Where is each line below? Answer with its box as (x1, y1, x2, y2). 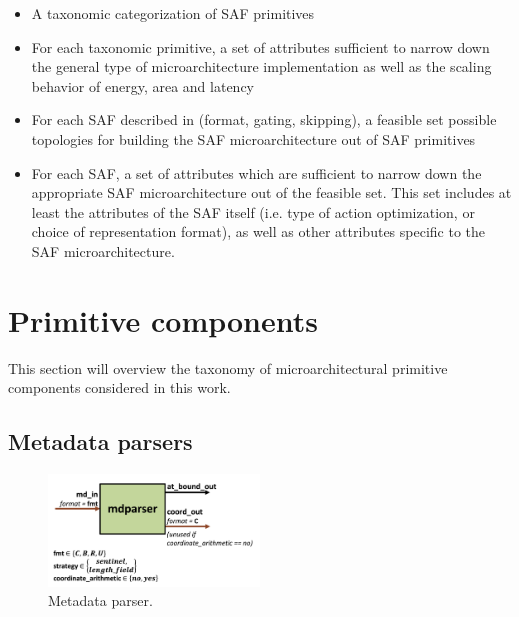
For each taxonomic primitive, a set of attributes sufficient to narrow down (31, 36, 490, 57)
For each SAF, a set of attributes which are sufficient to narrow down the (31, 162, 482, 183)
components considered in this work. (8, 377, 231, 398)
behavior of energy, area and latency (31, 75, 254, 96)
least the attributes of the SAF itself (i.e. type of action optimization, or (31, 201, 475, 222)
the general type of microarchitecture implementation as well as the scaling (31, 56, 492, 77)
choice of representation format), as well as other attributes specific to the (31, 221, 486, 242)
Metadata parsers (8, 426, 193, 457)
